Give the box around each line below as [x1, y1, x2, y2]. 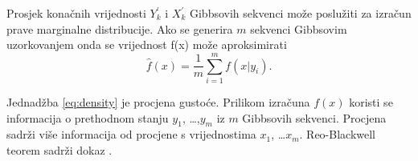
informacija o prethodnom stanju [6, 109, 169, 126]
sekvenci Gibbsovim [250, 20, 347, 37]
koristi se [349, 93, 393, 110]
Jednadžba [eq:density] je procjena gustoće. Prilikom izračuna [6, 93, 310, 110]
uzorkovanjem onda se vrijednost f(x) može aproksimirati [6, 36, 287, 53]
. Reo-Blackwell [299, 126, 376, 143]
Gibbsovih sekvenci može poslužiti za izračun [189, 5, 412, 21]
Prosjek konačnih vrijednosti [6, 5, 146, 21]
